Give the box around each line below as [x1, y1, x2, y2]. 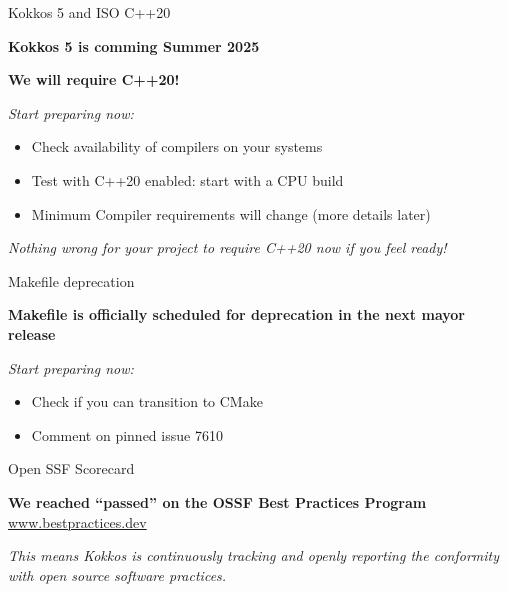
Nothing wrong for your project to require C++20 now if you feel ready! [8, 237, 447, 258]
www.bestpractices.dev [8, 511, 147, 532]
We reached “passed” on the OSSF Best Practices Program [8, 491, 427, 512]
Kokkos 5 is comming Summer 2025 [8, 35, 260, 56]
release [8, 323, 56, 344]
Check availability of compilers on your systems [31, 136, 323, 157]
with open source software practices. [8, 564, 227, 585]
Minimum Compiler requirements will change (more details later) [31, 203, 431, 224]
